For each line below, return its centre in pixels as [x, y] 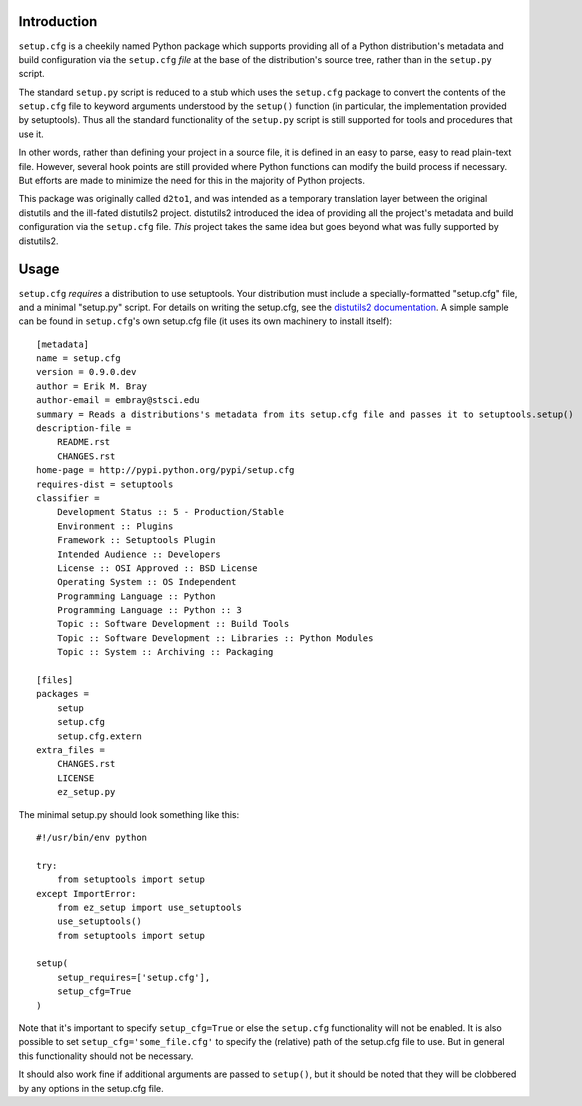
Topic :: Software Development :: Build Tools [173, 624]
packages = [63, 694]
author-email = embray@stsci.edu [118, 400]
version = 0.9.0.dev [86, 372]
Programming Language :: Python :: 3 [149, 610]
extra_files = [70, 750]
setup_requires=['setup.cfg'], [133, 977]
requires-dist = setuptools [105, 484]
